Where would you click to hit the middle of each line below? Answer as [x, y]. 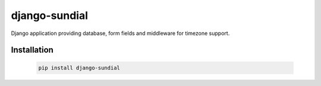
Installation [32, 50]
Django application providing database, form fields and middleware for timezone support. [120, 33]
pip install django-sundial [79, 68]
